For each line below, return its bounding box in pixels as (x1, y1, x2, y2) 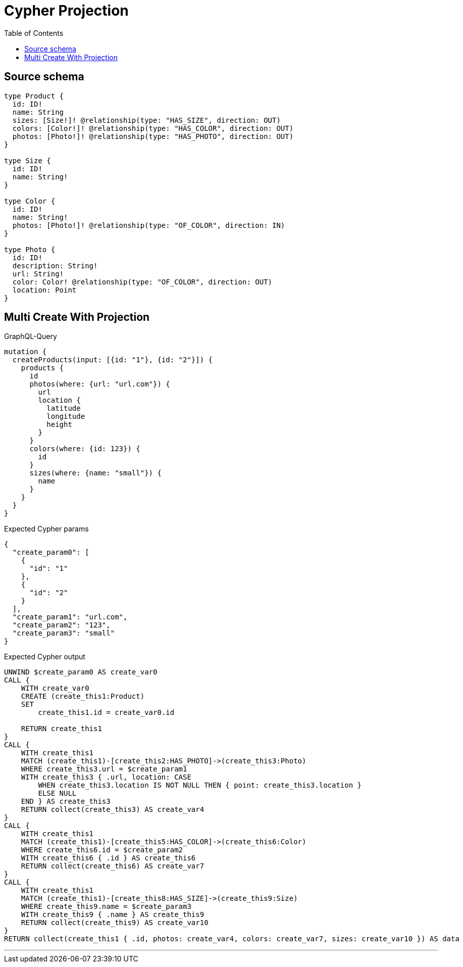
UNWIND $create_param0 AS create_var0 (4, 668, 158, 676)
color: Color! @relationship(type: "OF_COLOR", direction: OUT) (12, 277, 273, 286)
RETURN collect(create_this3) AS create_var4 (21, 805, 204, 814)
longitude (46, 412, 85, 421)
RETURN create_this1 (21, 724, 102, 733)
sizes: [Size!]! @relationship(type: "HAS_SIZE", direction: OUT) (12, 116, 281, 124)
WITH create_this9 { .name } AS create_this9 (21, 910, 204, 919)
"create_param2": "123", (12, 621, 111, 630)
